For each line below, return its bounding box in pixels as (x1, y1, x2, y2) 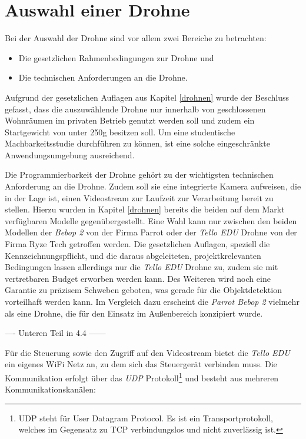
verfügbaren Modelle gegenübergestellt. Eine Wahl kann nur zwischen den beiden (5, 214, 297, 227)
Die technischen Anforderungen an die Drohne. (18, 71, 188, 84)
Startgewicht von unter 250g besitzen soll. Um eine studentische (5, 125, 235, 138)
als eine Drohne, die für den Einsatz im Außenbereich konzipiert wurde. (5, 307, 263, 319)
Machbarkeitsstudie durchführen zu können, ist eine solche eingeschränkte (5, 137, 270, 149)
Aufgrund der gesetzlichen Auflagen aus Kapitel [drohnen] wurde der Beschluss (5, 91, 290, 103)
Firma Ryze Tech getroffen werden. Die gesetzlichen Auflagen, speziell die (5, 238, 270, 250)
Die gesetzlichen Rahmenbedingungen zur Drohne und (18, 51, 214, 64)
